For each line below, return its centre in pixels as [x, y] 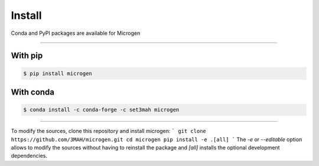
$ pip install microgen [58, 73]
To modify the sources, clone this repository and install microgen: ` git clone [108, 131]
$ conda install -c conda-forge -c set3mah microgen [101, 110]
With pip [27, 56]
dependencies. [29, 156]
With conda [33, 92]
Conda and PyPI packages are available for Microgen [76, 33]
